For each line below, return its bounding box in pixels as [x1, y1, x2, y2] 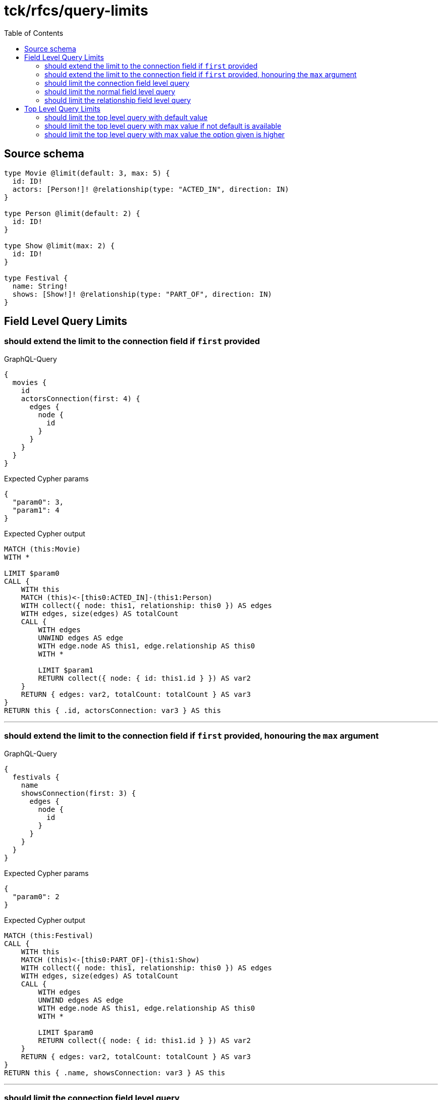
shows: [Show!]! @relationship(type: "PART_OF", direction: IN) [12, 290, 272, 298]
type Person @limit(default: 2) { [4, 209, 140, 217]
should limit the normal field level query [44, 87, 176, 96]
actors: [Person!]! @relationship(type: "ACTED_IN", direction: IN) [12, 185, 289, 193]
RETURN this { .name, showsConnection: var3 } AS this [4, 1068, 226, 1077]
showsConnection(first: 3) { [21, 789, 136, 797]
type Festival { [4, 273, 68, 282]
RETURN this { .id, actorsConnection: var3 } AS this [4, 706, 221, 714]
